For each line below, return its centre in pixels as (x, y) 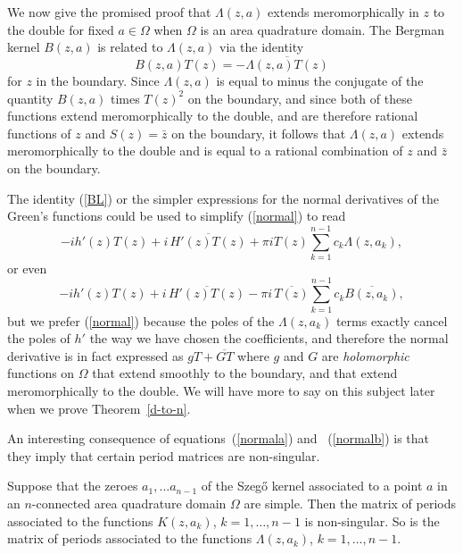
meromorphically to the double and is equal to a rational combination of (205, 151)
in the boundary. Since (98, 80)
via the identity (262, 47)
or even (27, 268)
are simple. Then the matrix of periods (350, 503)
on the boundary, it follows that (259, 133)
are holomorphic (365, 355)
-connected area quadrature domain (129, 503)
